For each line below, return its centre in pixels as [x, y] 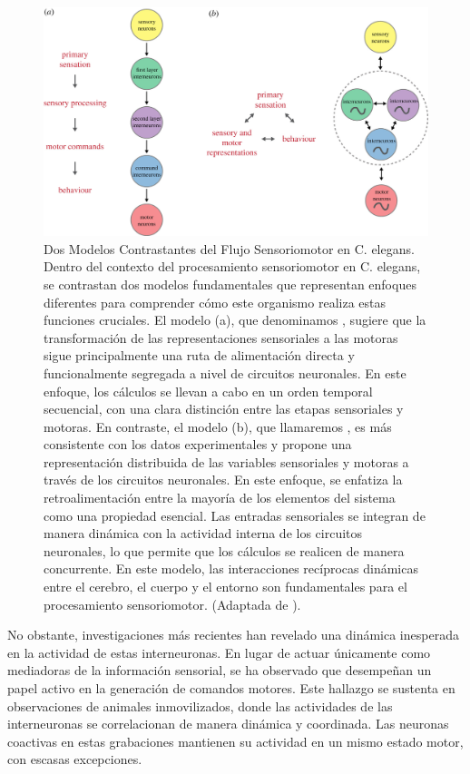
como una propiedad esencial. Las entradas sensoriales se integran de [235, 515]
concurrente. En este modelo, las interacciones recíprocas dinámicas [231, 568]
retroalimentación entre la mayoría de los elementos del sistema [220, 498]
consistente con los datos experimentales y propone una [198, 444]
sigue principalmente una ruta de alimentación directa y [199, 355]
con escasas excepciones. [75, 759]
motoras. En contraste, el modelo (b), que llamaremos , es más [218, 426]
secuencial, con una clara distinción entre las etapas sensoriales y [224, 409]
